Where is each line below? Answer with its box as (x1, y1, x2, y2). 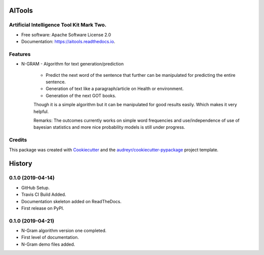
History (9, 160, 33, 168)
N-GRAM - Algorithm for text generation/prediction (21, 61, 124, 67)
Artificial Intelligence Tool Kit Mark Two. (9, 22, 107, 28)
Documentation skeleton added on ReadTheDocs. (21, 198, 122, 204)
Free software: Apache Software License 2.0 (21, 32, 111, 38)
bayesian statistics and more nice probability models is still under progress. (33, 124, 185, 130)
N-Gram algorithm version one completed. (21, 228, 107, 233)
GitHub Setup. (21, 185, 50, 190)
